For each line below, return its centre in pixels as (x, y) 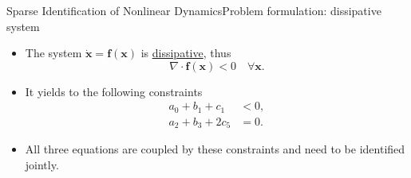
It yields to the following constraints (114, 91)
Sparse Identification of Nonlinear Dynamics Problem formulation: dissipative (194, 10)
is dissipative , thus (186, 53)
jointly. (42, 164)
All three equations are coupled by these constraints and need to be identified (215, 149)
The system (53, 53)
